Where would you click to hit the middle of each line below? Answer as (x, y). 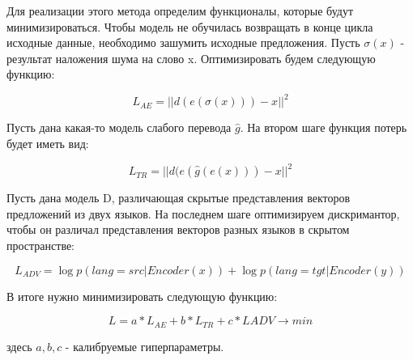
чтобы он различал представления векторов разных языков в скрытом (178, 229)
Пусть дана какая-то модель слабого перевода (119, 127)
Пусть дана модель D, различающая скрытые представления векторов (179, 198)
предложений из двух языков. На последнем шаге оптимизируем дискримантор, (203, 213)
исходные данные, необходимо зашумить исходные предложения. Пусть (183, 42)
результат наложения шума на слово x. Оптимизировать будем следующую (191, 58)
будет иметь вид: (48, 144)
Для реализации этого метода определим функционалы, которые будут (180, 11)
